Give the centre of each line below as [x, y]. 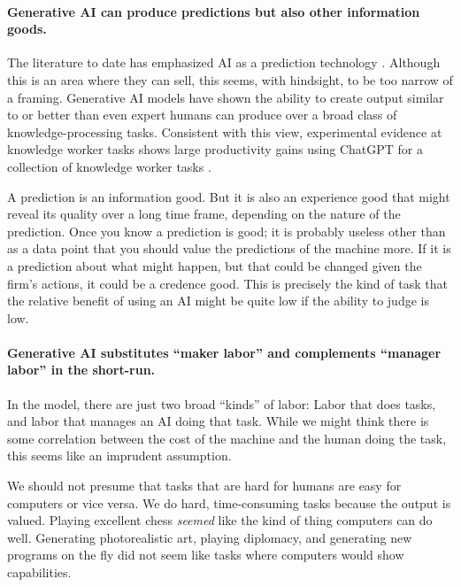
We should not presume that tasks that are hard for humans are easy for [204, 486]
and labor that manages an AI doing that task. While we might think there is [218, 421]
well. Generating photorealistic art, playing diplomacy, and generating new [210, 537]
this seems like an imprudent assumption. [119, 456]
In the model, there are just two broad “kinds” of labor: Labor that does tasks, [222, 403]
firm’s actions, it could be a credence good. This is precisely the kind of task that [227, 283]
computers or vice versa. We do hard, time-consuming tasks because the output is [229, 502]
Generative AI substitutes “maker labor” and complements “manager [224, 352]
